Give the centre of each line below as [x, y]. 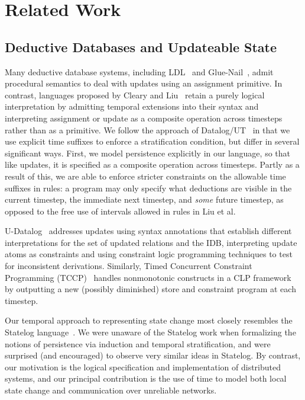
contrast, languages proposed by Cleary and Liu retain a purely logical [135, 95]
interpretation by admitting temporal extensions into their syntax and [132, 106]
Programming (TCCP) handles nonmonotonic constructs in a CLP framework [148, 277]
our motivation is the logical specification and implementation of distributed [143, 367]
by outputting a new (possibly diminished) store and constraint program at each [150, 289]
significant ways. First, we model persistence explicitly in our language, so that [147, 153]
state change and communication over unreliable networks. [111, 390]
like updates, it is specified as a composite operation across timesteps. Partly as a [152, 164]
